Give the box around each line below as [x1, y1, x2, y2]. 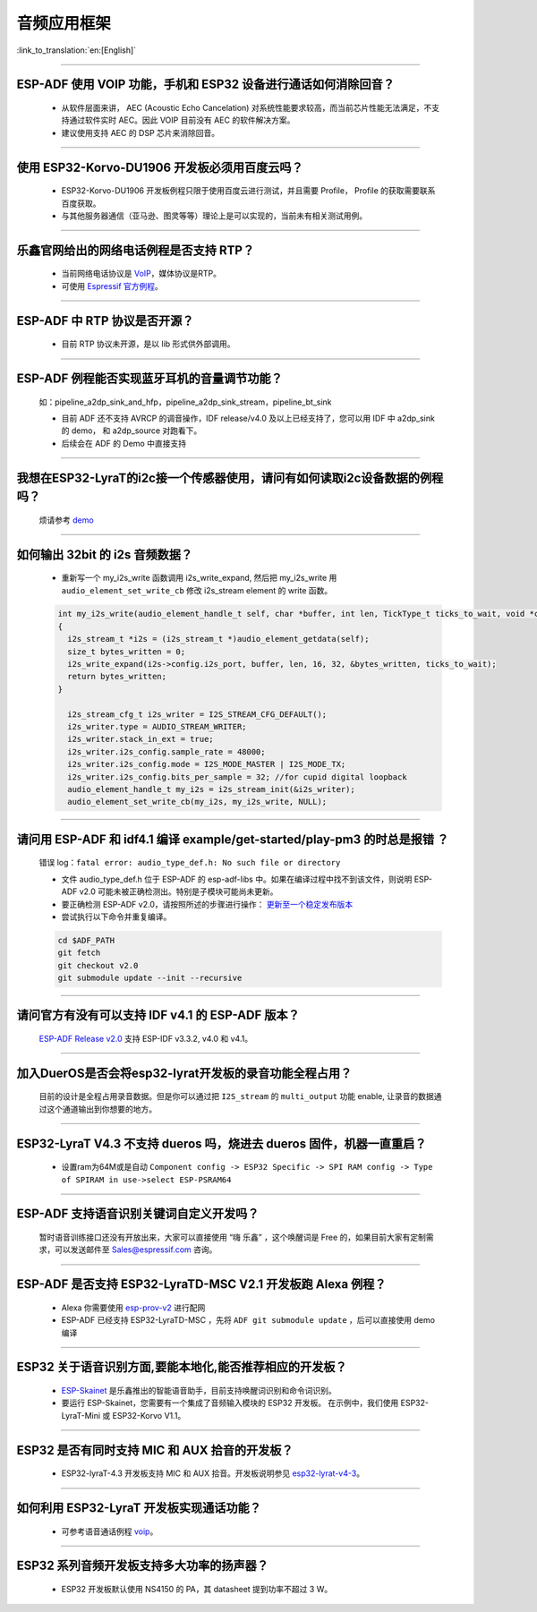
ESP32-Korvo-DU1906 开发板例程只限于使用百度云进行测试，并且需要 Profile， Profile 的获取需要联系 [61, 185, 436, 196]
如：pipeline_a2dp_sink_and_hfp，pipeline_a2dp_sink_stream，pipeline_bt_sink [38, 397, 332, 407]
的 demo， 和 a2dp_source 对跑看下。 [61, 425, 202, 436]
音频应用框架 [16, 13, 112, 33]
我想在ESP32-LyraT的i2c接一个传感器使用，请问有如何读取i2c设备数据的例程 [16, 470, 444, 485]
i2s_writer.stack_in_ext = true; [67, 734, 214, 745]
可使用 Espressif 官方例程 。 [61, 280, 163, 291]
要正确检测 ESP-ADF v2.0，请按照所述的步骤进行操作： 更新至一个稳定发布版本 [61, 899, 354, 909]
